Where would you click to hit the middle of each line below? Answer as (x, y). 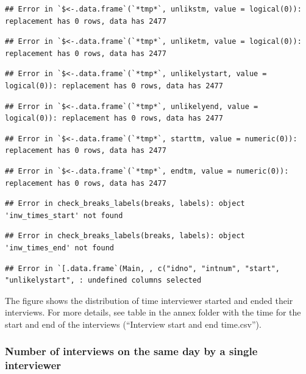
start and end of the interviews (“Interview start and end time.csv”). (133, 324)
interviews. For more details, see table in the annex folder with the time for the (153, 312)
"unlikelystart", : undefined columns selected (103, 280)
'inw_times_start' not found (64, 215)
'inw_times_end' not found (59, 248)
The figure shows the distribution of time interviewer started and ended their (149, 300)
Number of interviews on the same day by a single (131, 351)
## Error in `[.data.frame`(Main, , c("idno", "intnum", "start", (143, 268)
